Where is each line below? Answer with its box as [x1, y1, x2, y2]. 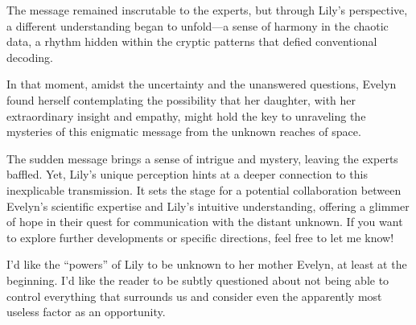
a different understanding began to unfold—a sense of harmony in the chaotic [6, 17, 389, 34]
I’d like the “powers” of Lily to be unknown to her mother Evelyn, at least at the [6, 256, 407, 273]
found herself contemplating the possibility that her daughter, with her [6, 91, 356, 108]
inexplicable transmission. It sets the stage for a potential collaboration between [6, 181, 402, 198]
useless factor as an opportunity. [6, 303, 166, 320]
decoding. [6, 48, 53, 65]
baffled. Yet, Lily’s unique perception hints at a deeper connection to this [6, 166, 368, 183]
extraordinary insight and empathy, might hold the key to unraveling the [6, 107, 366, 124]
